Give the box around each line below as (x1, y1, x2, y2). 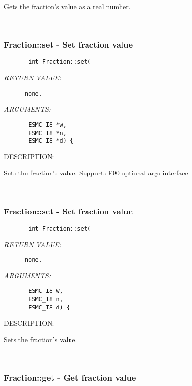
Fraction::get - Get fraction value (4, 371, 136, 384)
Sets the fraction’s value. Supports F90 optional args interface (4, 168, 188, 178)
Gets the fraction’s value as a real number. (4, 1, 131, 11)
